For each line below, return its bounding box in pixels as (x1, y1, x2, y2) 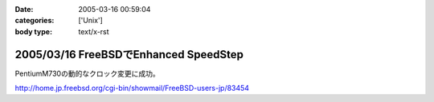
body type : (14, 26, 52, 36)
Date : (14, 5, 34, 14)
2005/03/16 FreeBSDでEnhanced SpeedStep (14, 48, 244, 61)
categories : (14, 16, 55, 25)
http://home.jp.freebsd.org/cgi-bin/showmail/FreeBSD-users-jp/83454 (14, 84, 249, 93)
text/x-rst (78, 26, 109, 36)
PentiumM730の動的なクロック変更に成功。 (14, 69, 160, 78)
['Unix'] (78, 16, 104, 25)
